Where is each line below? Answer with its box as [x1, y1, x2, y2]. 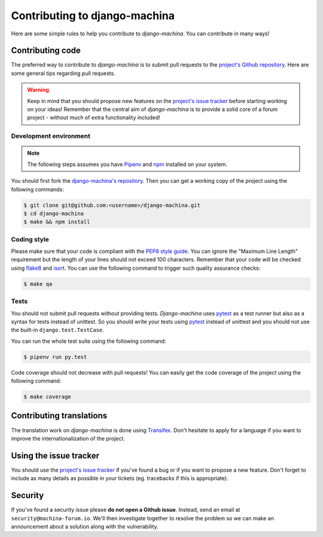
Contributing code [11, 46, 81, 56]
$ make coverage [23, 393, 72, 400]
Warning [27, 86, 49, 93]
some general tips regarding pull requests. [11, 70, 116, 77]
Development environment [11, 132, 91, 140]
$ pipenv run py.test [23, 354, 87, 360]
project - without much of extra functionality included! [27, 114, 161, 121]
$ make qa [23, 280, 53, 287]
